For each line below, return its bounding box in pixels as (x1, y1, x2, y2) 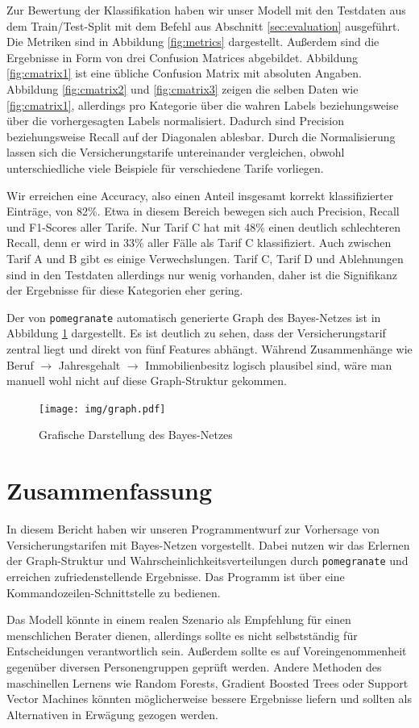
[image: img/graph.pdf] (39, 403, 166, 415)
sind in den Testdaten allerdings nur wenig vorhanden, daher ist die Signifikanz (6, 266, 398, 282)
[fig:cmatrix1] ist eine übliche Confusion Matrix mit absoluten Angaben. (6, 65, 362, 82)
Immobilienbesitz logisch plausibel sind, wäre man (145, 356, 392, 373)
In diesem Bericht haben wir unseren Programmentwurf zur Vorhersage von (6, 521, 380, 538)
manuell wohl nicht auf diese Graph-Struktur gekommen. (6, 372, 287, 389)
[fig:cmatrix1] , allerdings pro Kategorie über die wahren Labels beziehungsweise (6, 96, 399, 113)
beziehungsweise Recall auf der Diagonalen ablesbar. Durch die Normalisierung (6, 128, 396, 144)
